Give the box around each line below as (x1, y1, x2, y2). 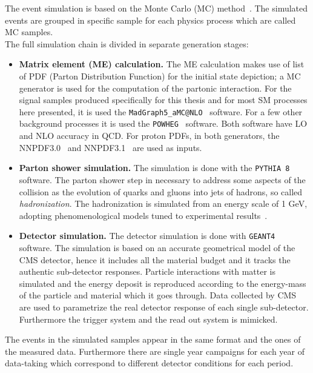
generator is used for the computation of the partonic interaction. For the (19, 81, 292, 94)
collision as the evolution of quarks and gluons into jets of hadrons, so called (19, 185, 303, 198)
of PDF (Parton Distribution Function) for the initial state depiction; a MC (19, 69, 301, 82)
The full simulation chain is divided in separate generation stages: (5, 37, 249, 50)
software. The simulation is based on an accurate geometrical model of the (19, 241, 295, 254)
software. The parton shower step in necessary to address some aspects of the (19, 173, 306, 186)
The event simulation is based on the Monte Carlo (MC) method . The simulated (5, 2, 308, 14)
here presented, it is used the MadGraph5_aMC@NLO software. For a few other (19, 105, 303, 118)
